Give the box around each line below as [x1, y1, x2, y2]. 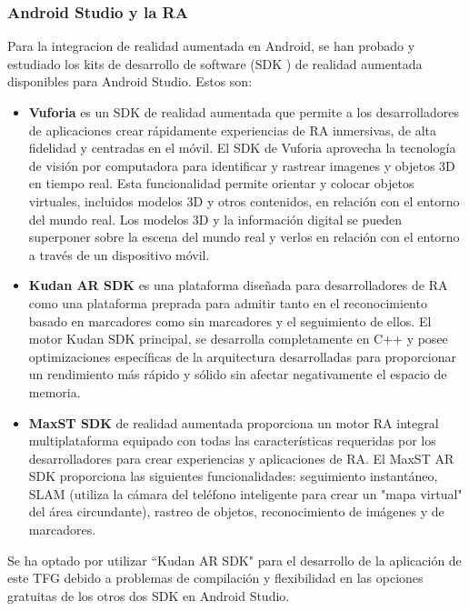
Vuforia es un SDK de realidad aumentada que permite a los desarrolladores [28, 103, 459, 121]
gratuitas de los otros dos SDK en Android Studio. [7, 586, 290, 605]
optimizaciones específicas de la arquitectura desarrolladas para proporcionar [28, 346, 456, 366]
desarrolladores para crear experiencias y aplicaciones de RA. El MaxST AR [28, 448, 454, 467]
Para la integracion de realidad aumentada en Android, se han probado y [7, 36, 415, 55]
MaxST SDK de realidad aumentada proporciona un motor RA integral [28, 413, 439, 432]
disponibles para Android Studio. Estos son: [7, 72, 253, 91]
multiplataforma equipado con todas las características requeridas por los [28, 431, 436, 450]
